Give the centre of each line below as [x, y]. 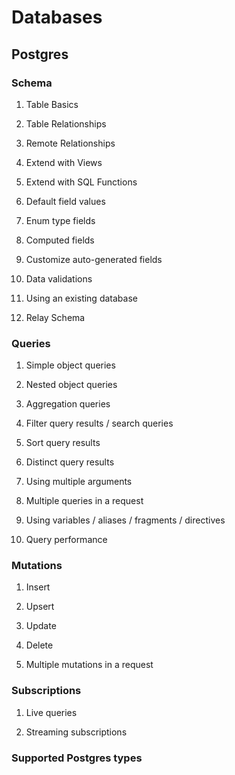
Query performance [66, 540]
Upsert [40, 607]
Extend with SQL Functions [81, 182]
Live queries [51, 712]
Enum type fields [60, 220]
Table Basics [52, 104]
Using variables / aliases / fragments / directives [125, 520]
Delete [39, 645]
